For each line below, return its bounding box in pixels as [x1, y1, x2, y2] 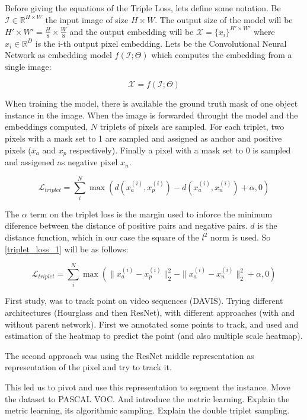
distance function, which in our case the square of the [5, 231, 199, 243]
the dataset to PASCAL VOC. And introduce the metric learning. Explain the [5, 392, 290, 405]
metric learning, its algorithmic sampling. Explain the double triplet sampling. [5, 404, 290, 416]
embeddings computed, [5, 120, 88, 133]
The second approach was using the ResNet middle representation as [5, 349, 254, 361]
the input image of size [45, 13, 129, 25]
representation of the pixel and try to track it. [5, 361, 172, 373]
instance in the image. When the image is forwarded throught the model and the [5, 108, 298, 121]
